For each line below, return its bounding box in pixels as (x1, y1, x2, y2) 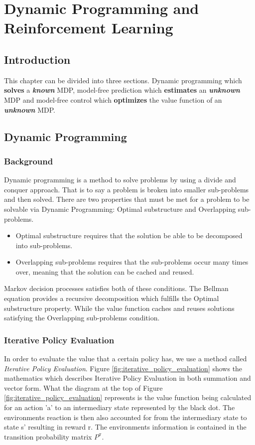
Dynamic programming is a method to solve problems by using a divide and (4, 174, 236, 185)
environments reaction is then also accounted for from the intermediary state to (4, 412, 247, 422)
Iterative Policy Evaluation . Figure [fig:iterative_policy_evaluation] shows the (4, 363, 243, 373)
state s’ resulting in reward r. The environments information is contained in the (4, 422, 247, 432)
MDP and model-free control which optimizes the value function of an (4, 94, 222, 105)
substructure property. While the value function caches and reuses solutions (4, 302, 235, 313)
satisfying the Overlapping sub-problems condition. (4, 312, 160, 323)
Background (4, 154, 53, 167)
